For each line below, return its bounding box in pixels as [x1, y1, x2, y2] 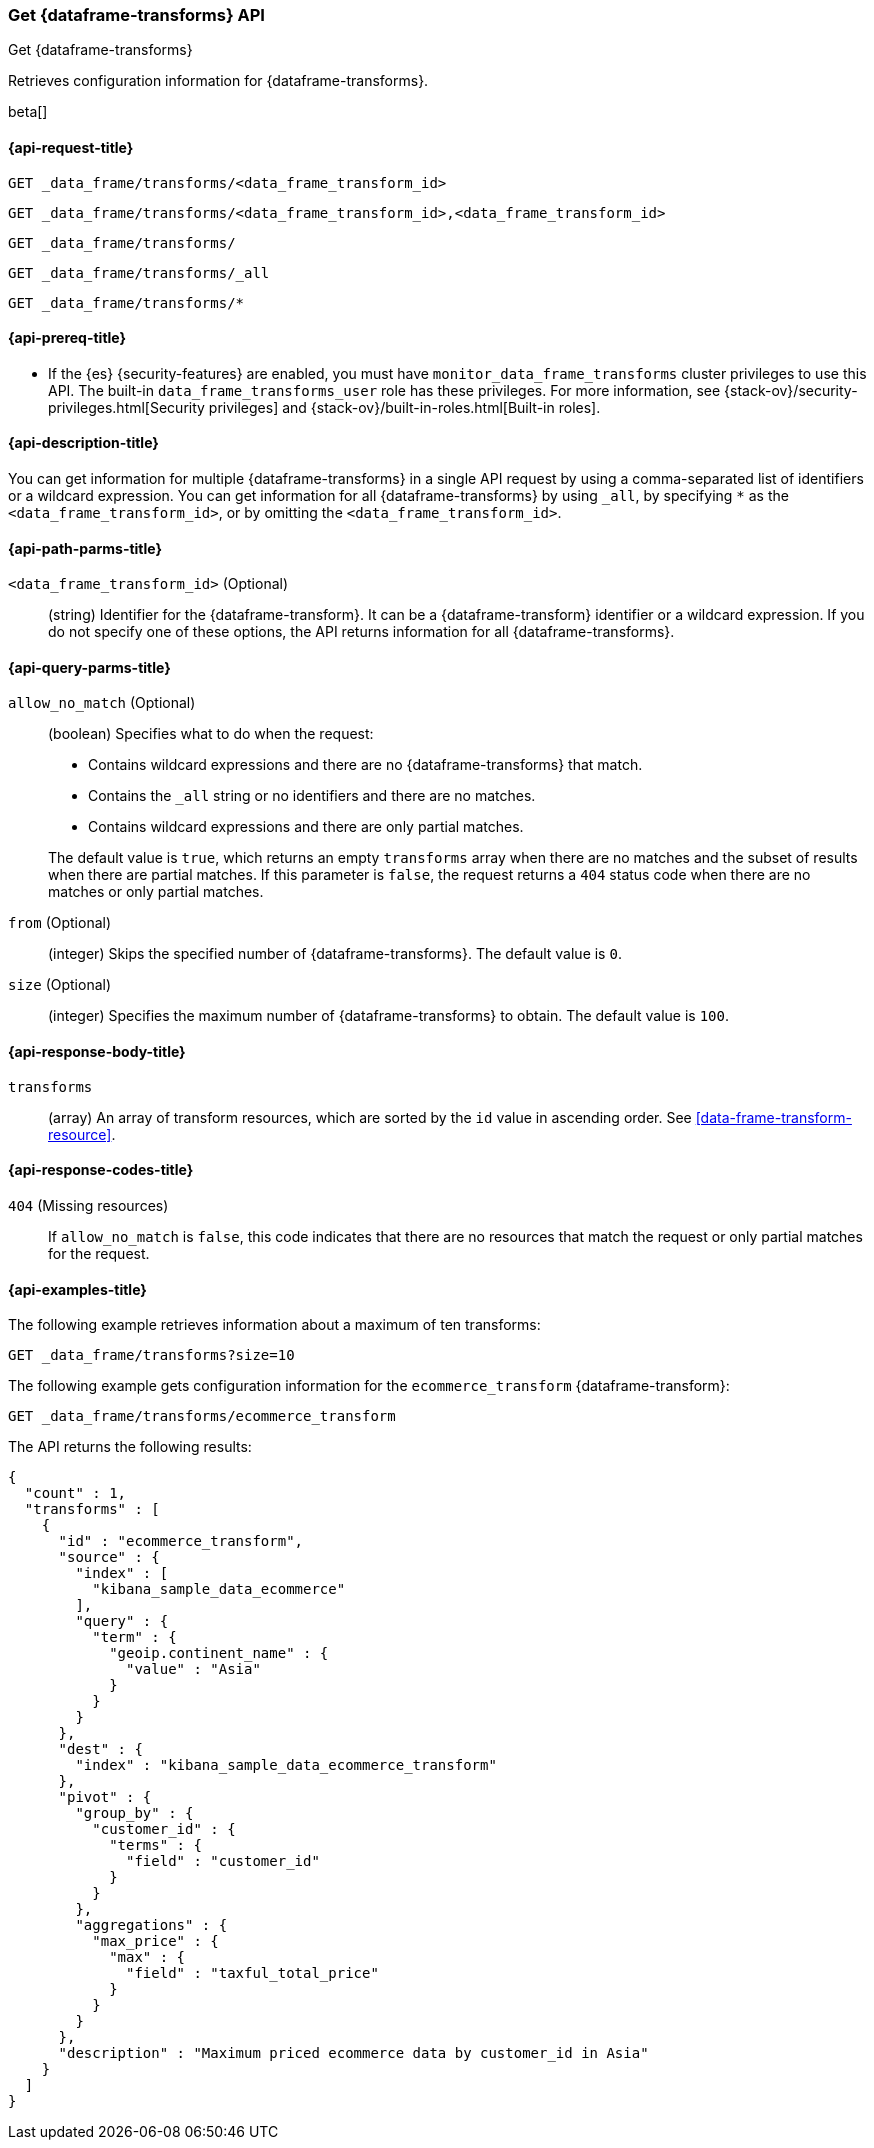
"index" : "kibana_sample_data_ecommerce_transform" [75, 1757, 497, 1774]
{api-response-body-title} [8, 1043, 186, 1061]
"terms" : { [109, 1837, 202, 1854]
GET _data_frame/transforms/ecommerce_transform [8, 1408, 396, 1425]
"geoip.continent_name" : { [109, 1645, 329, 1662]
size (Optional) [8, 976, 112, 994]
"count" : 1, [24, 1485, 127, 1502]
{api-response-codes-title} [8, 1161, 194, 1179]
